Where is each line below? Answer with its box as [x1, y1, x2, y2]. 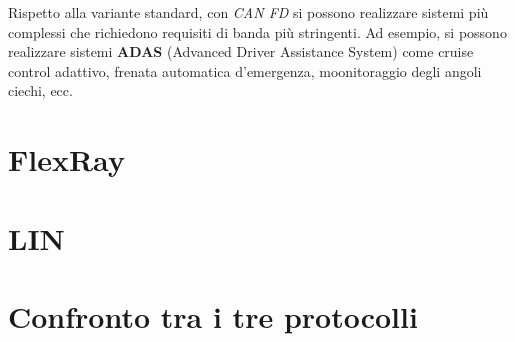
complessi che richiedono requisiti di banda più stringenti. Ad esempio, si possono [8, 21, 507, 42]
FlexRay [8, 139, 125, 180]
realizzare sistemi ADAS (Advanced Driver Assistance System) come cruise [8, 41, 474, 62]
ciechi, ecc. [8, 80, 73, 101]
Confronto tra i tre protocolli [8, 295, 418, 336]
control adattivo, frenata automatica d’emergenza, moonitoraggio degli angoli [8, 60, 482, 81]
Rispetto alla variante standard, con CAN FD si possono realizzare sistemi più [8, 2, 489, 22]
